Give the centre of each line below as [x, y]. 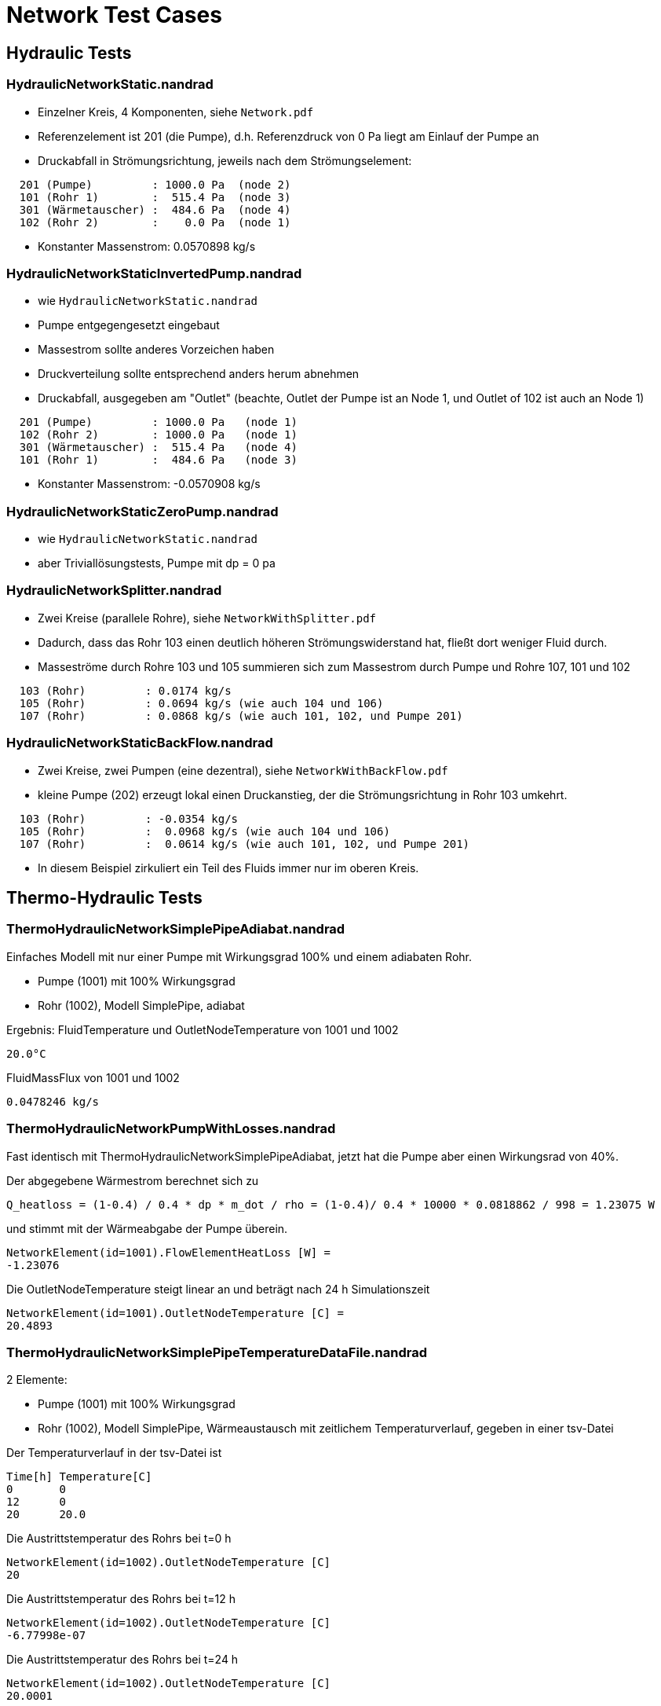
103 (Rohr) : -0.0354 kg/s [129, 818]
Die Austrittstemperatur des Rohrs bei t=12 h [121, 1599]
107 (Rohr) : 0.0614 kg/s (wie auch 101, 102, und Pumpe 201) [245, 844]
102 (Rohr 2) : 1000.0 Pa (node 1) [158, 435]
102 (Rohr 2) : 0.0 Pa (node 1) [155, 222]
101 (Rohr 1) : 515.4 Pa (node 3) [155, 197]
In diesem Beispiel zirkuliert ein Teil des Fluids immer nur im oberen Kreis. [228, 868]
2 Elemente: [37, 1380]
